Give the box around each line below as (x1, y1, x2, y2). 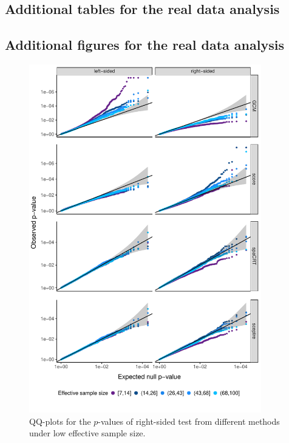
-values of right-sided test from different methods (98, 414, 280, 427)
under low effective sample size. (29, 427, 146, 439)
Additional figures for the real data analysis (5, 35, 284, 54)
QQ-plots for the (29, 414, 91, 427)
